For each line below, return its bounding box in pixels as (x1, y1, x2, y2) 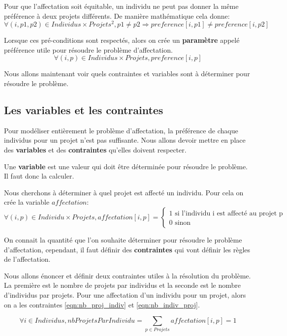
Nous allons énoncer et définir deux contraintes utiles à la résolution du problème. (4, 270, 251, 280)
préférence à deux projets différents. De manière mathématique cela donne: (4, 10, 230, 21)
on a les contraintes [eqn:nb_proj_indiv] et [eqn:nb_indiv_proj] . (4, 299, 200, 309)
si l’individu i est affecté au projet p (175, 210, 283, 217)
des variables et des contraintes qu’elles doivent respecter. (4, 145, 187, 155)
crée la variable (4, 197, 50, 207)
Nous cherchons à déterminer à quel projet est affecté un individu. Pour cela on (4, 187, 244, 197)
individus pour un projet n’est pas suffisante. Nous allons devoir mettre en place (4, 135, 246, 145)
